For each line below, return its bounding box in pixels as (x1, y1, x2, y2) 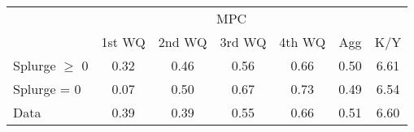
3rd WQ (220, 32, 267, 51)
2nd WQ (158, 32, 207, 51)
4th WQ (279, 32, 326, 51)
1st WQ (101, 32, 146, 51)
